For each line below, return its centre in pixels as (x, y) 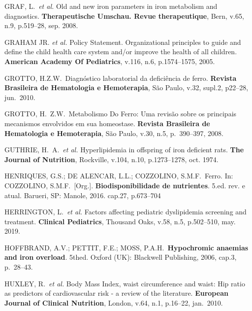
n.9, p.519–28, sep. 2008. (41, 25)
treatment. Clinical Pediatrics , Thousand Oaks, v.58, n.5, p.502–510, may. (120, 221)
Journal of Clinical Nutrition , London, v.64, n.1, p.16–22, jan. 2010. (114, 302)
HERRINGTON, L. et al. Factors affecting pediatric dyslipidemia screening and (126, 212)
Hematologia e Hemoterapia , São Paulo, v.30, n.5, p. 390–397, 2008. (114, 133)
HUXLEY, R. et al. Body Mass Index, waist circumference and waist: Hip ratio (125, 283)
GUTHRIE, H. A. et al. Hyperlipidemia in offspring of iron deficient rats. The (124, 150)
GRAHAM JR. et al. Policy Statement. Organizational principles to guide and (123, 42)
